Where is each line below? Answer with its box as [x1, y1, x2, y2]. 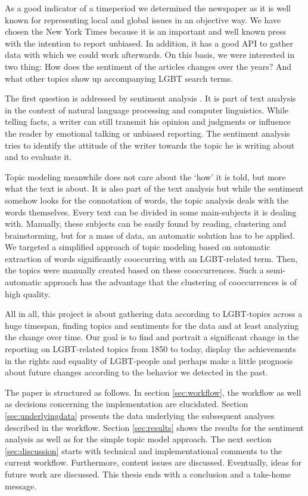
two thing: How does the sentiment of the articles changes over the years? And [5, 60, 292, 72]
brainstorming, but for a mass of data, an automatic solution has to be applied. [5, 229, 295, 241]
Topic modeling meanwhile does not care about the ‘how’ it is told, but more [5, 170, 286, 183]
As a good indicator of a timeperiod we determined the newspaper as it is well [5, 2, 291, 14]
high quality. [5, 287, 51, 300]
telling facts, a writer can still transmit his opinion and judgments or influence [5, 115, 291, 128]
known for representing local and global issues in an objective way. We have [5, 13, 281, 26]
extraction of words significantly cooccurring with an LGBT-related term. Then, [5, 252, 298, 264]
